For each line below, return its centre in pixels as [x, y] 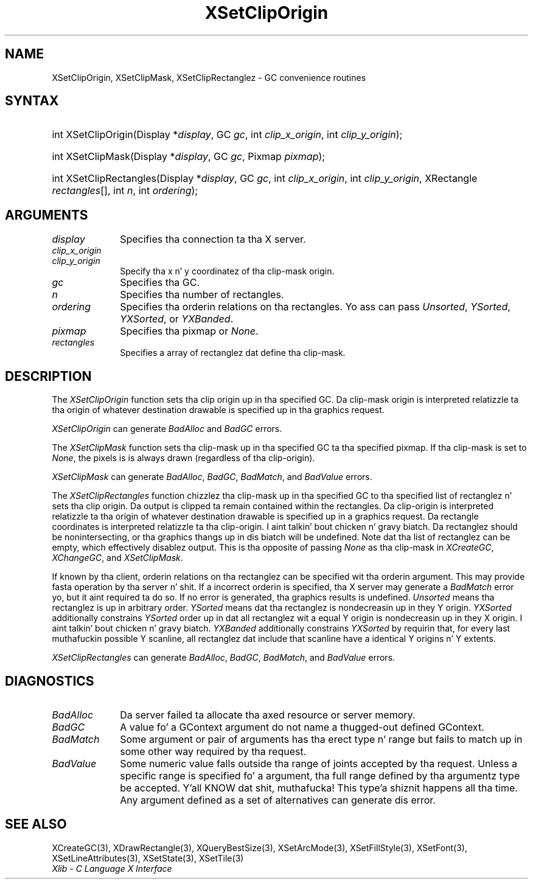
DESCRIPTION [48, 376]
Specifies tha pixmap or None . [189, 331]
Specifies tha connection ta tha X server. [213, 239]
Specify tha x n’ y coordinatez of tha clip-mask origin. [227, 271]
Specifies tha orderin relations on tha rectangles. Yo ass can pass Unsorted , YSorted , [315, 307]
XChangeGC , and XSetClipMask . [117, 558]
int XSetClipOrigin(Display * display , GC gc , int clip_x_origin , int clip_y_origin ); [227, 135]
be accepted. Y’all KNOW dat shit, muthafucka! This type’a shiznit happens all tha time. [319, 788]
